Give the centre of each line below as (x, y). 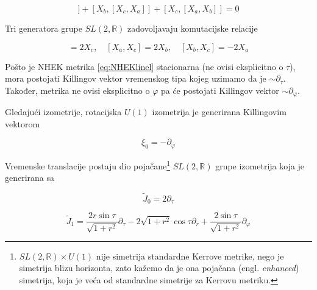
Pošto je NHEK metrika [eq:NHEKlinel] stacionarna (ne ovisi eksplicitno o (144, 66)
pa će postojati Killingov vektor (220, 90)
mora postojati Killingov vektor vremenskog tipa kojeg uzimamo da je (136, 78)
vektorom (23, 123)
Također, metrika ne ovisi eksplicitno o (77, 90)
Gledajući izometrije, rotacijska (63, 112)
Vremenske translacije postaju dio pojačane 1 (88, 164)
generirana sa (30, 178)
